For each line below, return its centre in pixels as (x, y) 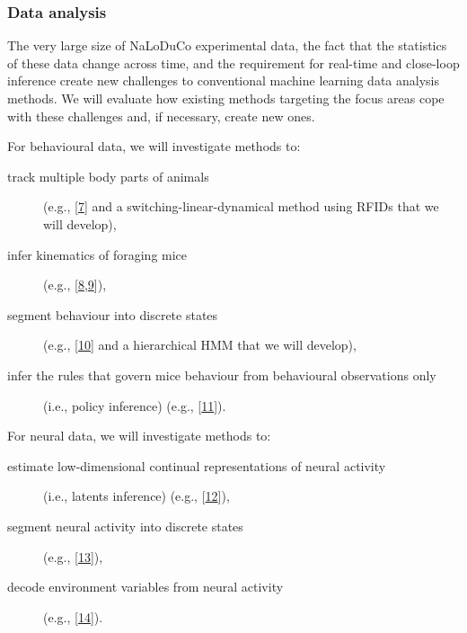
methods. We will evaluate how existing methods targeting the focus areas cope (226, 98)
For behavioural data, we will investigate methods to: (154, 146)
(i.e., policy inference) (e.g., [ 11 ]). (135, 405)
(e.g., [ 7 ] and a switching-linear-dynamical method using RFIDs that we (241, 206)
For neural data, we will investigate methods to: (139, 436)
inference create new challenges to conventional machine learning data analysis (223, 80)
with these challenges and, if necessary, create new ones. (161, 116)
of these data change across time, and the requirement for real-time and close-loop (233, 62)
